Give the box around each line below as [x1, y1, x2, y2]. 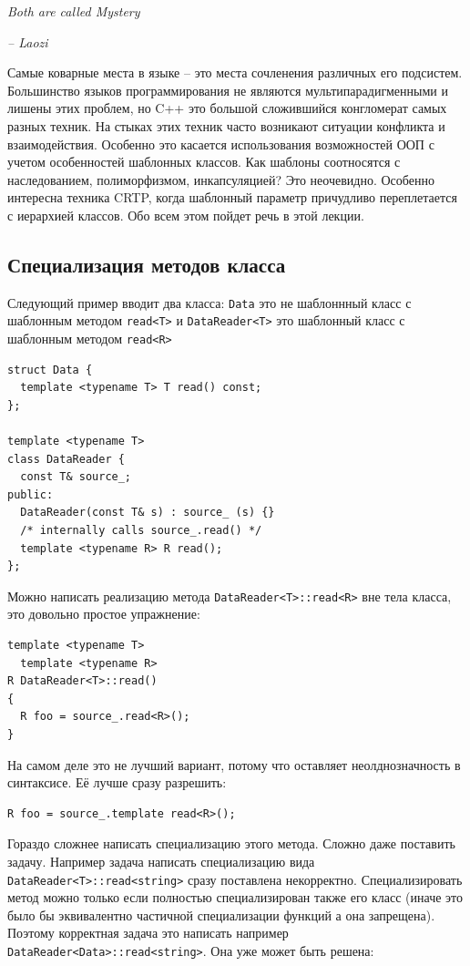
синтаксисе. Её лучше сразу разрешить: [7, 773, 227, 792]
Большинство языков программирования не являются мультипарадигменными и [7, 80, 448, 99]
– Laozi [7, 32, 48, 51]
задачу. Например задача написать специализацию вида [7, 852, 315, 871]
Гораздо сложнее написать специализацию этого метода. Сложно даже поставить [7, 834, 455, 853]
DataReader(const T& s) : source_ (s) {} [20, 506, 275, 519]
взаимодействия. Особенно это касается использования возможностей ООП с [7, 134, 434, 153]
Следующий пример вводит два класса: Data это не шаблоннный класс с [7, 293, 412, 312]
